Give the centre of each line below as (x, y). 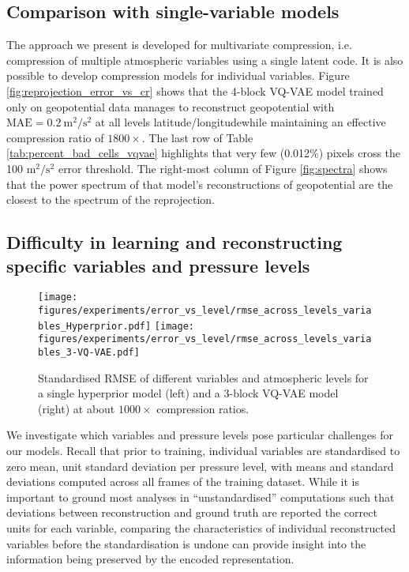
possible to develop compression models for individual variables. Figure (178, 75)
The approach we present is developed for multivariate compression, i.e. (179, 45)
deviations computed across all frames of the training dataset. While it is (183, 482)
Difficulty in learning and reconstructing (174, 242)
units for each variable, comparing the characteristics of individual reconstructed (201, 527)
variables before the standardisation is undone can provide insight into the (186, 543)
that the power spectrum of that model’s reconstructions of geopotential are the (200, 184)
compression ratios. (203, 408)
